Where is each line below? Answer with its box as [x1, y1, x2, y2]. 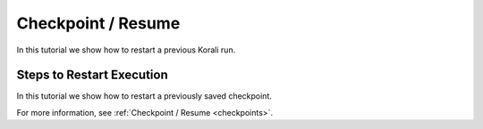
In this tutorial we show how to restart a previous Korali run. [16, 44, 236, 55]
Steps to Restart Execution [16, 68, 169, 83]
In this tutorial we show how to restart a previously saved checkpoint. [16, 91, 272, 101]
